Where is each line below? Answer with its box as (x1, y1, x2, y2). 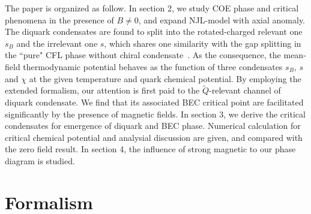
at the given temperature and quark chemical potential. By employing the (29, 72, 301, 85)
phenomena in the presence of (5, 13, 114, 26)
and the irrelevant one (16, 37, 98, 49)
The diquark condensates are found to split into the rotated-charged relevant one (5, 25, 303, 38)
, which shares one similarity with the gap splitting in (104, 37, 301, 49)
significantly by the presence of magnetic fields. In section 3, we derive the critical (5, 107, 306, 120)
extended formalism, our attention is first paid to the (5, 84, 200, 97)
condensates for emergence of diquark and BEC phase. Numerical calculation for (5, 119, 301, 132)
